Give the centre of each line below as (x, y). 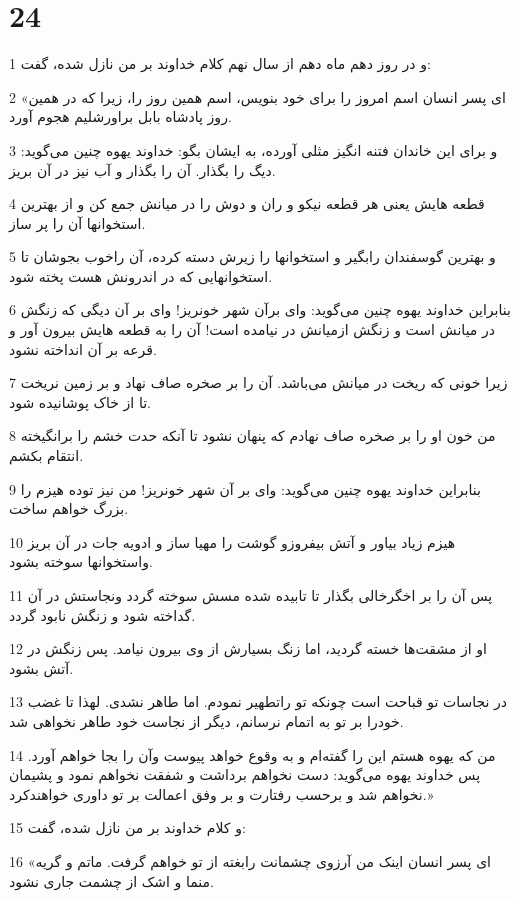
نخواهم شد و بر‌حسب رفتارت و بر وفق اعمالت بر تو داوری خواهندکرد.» (221, 793)
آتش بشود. (41, 667)
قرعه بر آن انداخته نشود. (83, 348)
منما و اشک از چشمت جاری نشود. (111, 880)
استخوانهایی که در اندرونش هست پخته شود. (141, 275)
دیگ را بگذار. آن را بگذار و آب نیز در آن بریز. (142, 169)
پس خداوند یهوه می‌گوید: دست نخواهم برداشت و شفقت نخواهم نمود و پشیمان (245, 774)
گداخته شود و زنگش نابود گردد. (102, 614)
